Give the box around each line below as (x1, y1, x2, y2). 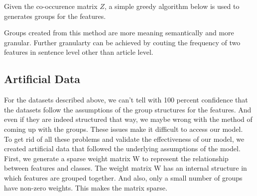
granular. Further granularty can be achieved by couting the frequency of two (4, 37, 241, 47)
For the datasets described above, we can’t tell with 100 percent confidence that (4, 95, 248, 105)
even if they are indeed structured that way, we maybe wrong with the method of (4, 114, 253, 124)
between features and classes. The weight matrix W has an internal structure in (4, 163, 247, 173)
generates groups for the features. (4, 10, 106, 21)
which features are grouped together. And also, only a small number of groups (4, 172, 243, 183)
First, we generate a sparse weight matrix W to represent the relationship (4, 153, 229, 163)
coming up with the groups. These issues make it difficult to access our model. (4, 123, 243, 134)
